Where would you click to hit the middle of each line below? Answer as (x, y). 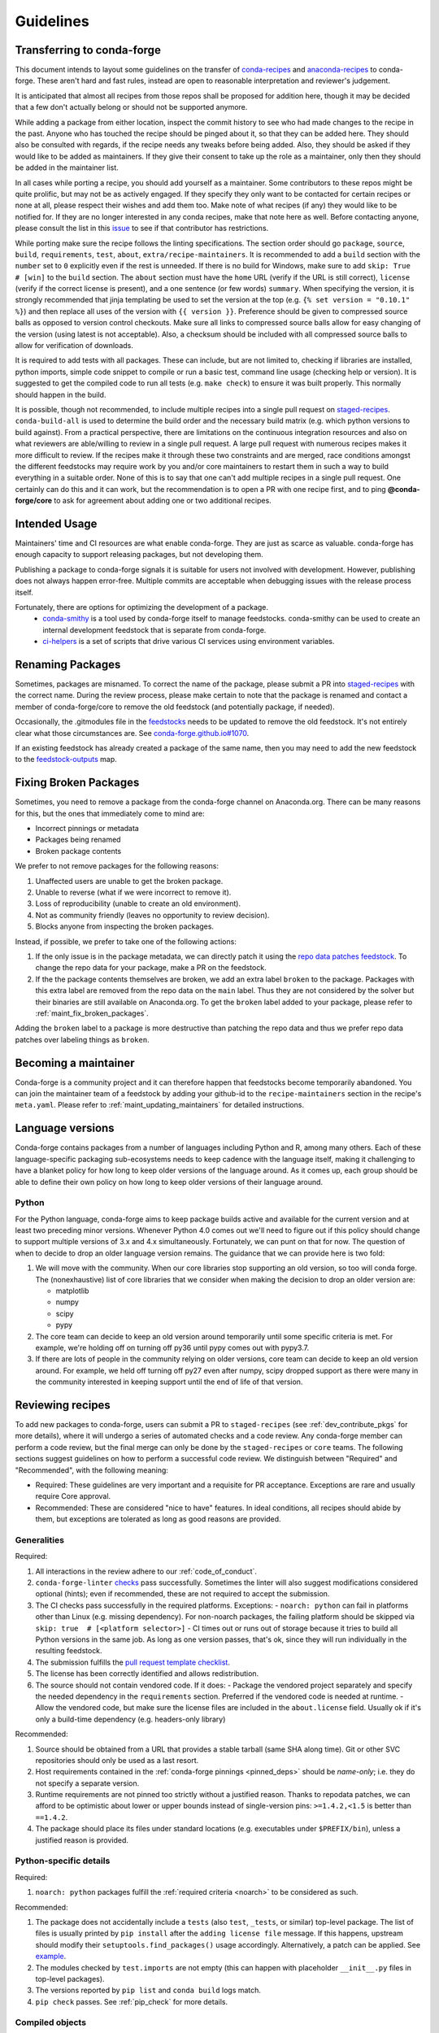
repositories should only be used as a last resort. (117, 1760)
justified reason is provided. (82, 1840)
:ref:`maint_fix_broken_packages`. (92, 1013)
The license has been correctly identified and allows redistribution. (147, 1674)
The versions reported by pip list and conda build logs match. (148, 1990)
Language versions (65, 1128)
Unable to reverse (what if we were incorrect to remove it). (133, 892)
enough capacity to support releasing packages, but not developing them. (139, 555)
